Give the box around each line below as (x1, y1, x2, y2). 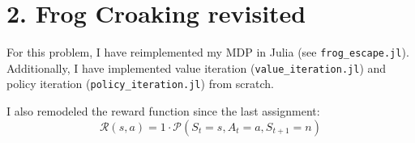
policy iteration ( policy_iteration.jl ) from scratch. (6, 75, 274, 92)
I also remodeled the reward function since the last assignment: (6, 103, 320, 120)
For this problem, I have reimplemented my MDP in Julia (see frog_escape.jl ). (6, 44, 409, 61)
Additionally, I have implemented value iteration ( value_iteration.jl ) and (6, 59, 387, 76)
